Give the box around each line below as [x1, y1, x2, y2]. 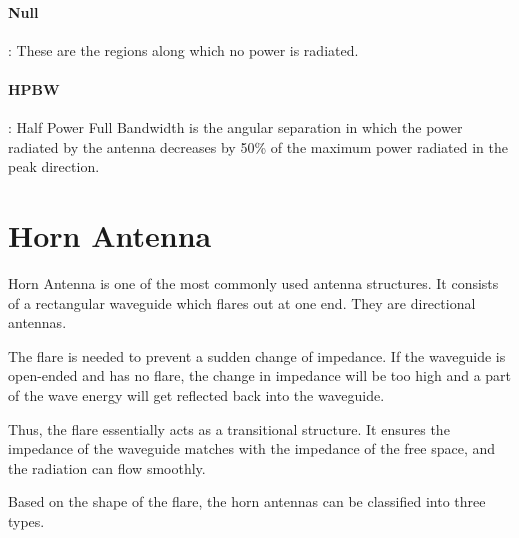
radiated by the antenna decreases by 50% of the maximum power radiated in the [8, 136, 509, 157]
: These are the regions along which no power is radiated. [8, 39, 359, 60]
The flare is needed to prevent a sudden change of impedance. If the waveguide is [8, 345, 506, 366]
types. [8, 511, 45, 532]
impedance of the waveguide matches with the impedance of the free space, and [8, 438, 496, 459]
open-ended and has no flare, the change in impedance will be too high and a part [8, 365, 512, 386]
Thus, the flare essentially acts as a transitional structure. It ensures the [8, 418, 450, 439]
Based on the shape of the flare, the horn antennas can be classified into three [8, 491, 486, 512]
